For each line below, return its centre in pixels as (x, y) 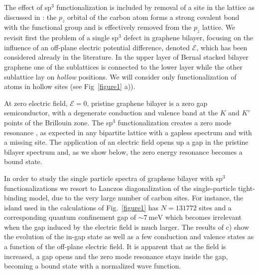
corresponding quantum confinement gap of (70, 217)
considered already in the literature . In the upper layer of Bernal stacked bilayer (126, 57)
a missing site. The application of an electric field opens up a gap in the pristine (126, 142)
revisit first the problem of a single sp (61, 38)
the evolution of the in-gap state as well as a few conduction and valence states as (129, 236)
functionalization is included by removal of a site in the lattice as (155, 7)
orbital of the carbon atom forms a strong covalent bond (153, 17)
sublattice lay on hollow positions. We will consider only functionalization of (120, 76)
